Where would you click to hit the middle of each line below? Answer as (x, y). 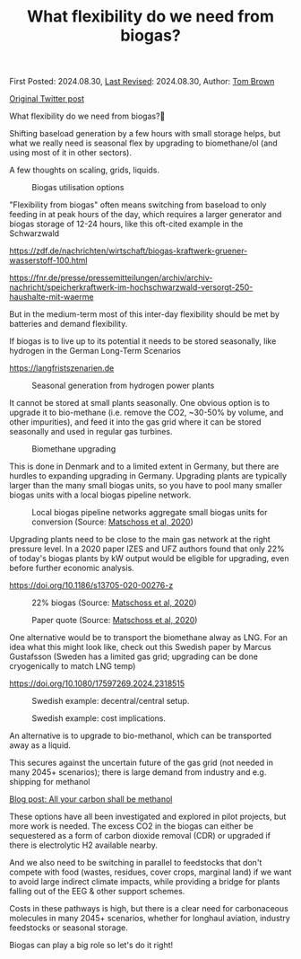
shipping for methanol (50, 782)
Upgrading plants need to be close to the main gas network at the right (140, 540)
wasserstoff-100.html (48, 260)
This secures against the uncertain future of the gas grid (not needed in (141, 763)
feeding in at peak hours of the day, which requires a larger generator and (146, 215)
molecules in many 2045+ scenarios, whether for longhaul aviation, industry (150, 919)
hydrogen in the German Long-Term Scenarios (95, 351)
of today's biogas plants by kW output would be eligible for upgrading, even (149, 559)
